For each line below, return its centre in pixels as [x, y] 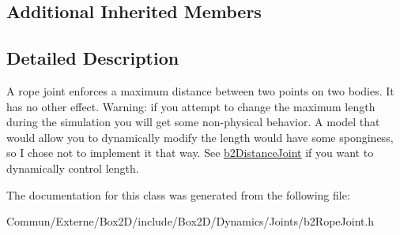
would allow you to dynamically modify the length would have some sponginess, [200, 137]
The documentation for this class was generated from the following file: [178, 194]
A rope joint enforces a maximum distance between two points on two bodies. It [200, 90]
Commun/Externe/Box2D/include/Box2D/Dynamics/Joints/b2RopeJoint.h [191, 221]
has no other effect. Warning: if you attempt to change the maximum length [191, 106]
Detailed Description [93, 58]
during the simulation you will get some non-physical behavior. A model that [193, 122]
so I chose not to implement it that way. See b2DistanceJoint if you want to [190, 153]
